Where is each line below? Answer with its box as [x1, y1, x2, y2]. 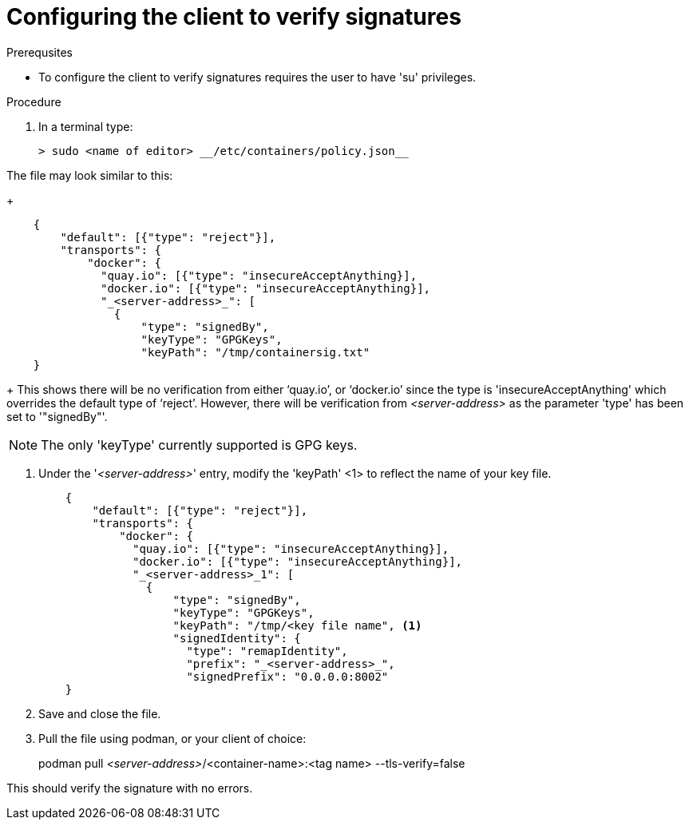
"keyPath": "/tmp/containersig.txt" [141, 345, 370, 359]
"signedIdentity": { [172, 631, 301, 645]
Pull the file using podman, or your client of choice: [38, 731, 307, 745]
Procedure [6, 94, 61, 109]
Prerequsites [6, 45, 73, 59]
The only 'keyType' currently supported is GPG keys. [41, 436, 358, 453]
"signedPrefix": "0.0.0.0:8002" [186, 669, 389, 683]
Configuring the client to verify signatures [6, 3, 461, 30]
